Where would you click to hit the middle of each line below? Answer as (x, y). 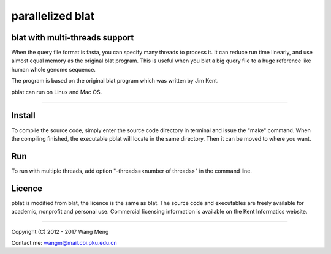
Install (24, 115)
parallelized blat (53, 16)
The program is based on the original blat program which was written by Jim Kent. (115, 81)
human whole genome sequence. (54, 69)
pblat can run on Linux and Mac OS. (57, 92)
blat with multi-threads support (73, 38)
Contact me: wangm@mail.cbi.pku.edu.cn (64, 242)
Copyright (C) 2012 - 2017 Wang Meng (60, 231)
